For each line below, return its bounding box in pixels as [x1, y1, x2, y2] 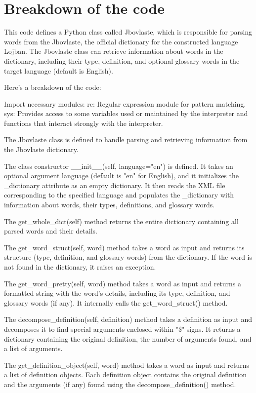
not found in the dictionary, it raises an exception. [4, 262, 156, 272]
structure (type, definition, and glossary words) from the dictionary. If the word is [4, 252, 252, 262]
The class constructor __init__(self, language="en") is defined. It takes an [4, 160, 233, 171]
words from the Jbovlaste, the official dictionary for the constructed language [4, 36, 238, 46]
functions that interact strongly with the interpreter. [4, 118, 163, 128]
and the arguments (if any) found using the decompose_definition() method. [4, 379, 236, 389]
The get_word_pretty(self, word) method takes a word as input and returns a [4, 278, 242, 288]
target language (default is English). [4, 65, 113, 76]
